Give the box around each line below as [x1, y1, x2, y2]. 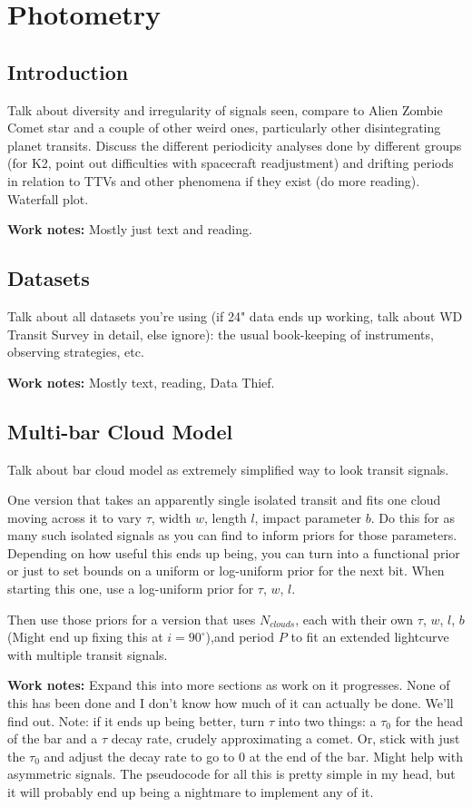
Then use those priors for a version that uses [7, 609, 256, 628]
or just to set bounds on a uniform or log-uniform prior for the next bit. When [7, 561, 445, 580]
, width [151, 507, 192, 527]
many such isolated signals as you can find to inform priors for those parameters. [7, 526, 457, 545]
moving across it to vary [7, 507, 142, 527]
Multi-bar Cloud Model [7, 417, 233, 445]
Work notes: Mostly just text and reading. [7, 220, 252, 239]
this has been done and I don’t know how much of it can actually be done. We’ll [7, 694, 454, 713]
